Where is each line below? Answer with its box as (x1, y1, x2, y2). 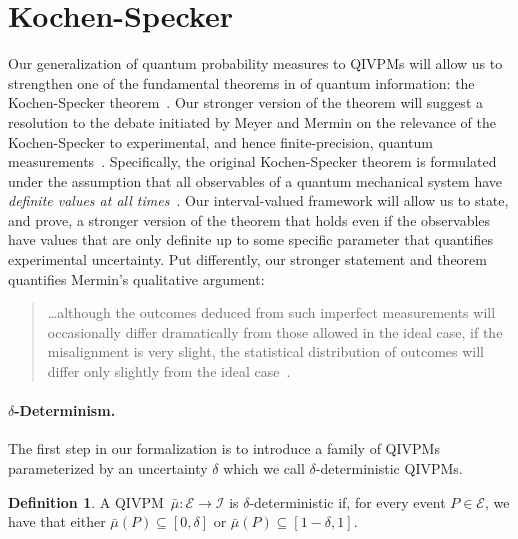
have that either (8, 511, 106, 532)
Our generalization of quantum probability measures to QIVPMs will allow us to (8, 53, 503, 74)
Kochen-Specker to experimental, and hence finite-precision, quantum (8, 131, 433, 152)
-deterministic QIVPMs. (315, 458, 463, 479)
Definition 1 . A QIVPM (8, 491, 164, 512)
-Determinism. (14, 400, 116, 421)
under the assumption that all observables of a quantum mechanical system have (8, 170, 503, 191)
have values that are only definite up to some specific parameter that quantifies (8, 229, 493, 250)
